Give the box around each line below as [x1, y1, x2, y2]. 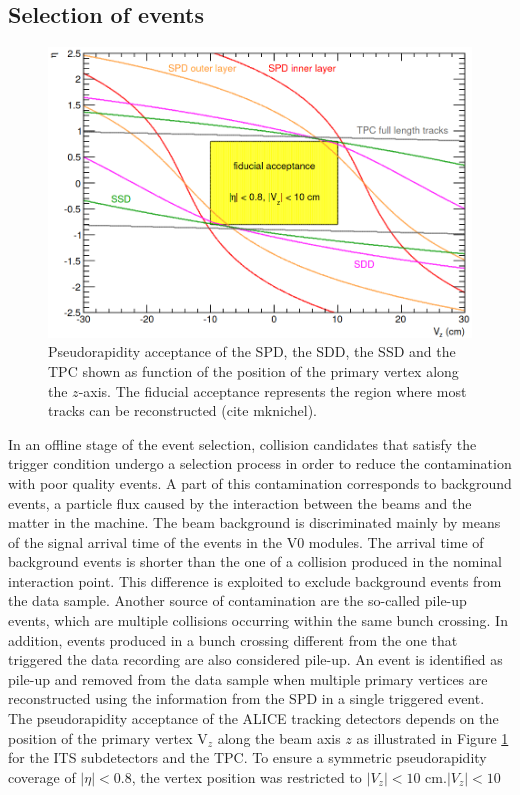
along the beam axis [217, 727, 341, 748]
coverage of [8, 766, 76, 787]
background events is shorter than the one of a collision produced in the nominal [8, 551, 502, 572]
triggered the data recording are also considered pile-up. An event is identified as [8, 649, 503, 670]
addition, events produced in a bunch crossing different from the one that [8, 629, 458, 650]
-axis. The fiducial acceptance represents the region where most [78, 380, 467, 401]
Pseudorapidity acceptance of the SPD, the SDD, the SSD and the [48, 341, 456, 362]
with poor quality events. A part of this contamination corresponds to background [8, 472, 512, 493]
